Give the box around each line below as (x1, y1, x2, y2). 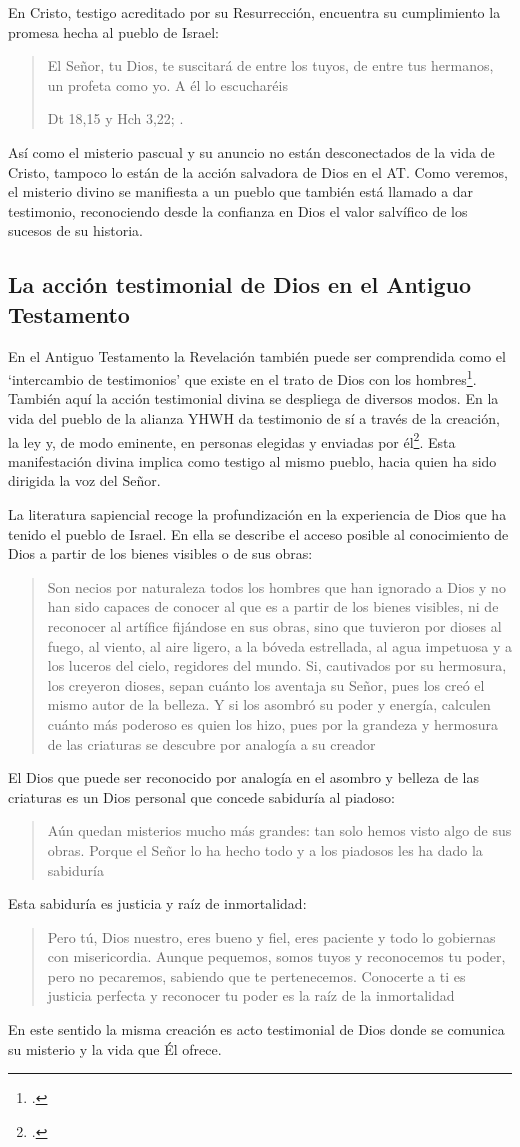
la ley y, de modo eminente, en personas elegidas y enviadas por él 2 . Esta (8, 428, 456, 452)
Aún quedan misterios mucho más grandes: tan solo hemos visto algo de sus (47, 820, 512, 841)
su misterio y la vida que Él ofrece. (8, 1038, 222, 1059)
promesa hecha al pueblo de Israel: (8, 21, 219, 42)
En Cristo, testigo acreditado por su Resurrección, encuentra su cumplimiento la (8, 2, 501, 22)
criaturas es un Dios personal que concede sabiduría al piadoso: (8, 786, 395, 807)
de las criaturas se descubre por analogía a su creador (47, 733, 376, 754)
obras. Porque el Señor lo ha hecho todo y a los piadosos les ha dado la (47, 839, 483, 860)
